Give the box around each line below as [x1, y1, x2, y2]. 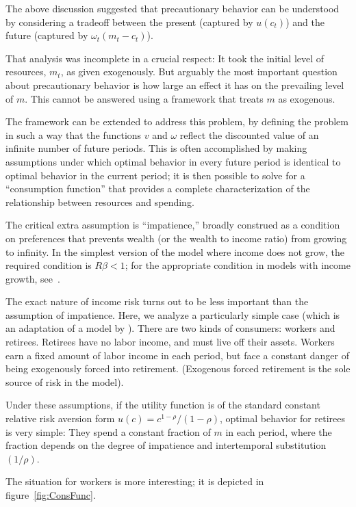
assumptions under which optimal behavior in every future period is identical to [5, 154, 341, 168]
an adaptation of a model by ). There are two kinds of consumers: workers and [5, 321, 335, 335]
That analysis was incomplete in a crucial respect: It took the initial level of [5, 51, 325, 65]
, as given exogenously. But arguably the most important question [60, 64, 338, 79]
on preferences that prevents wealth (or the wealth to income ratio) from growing [5, 231, 347, 245]
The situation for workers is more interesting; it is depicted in [5, 474, 264, 489]
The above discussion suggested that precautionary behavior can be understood [5, 1, 340, 15]
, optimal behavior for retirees [219, 411, 345, 426]
